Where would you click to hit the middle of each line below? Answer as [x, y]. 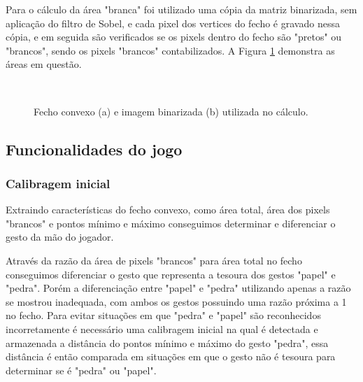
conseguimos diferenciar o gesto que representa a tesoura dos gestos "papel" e [171, 274]
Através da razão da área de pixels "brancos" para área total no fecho [154, 260]
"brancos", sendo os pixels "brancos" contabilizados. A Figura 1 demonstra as [170, 50]
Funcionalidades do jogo [94, 149]
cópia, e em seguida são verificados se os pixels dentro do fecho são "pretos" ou [174, 37]
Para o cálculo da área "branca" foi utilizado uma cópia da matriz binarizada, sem [181, 9]
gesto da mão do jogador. [60, 237]
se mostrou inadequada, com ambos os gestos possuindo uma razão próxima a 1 [176, 301]
